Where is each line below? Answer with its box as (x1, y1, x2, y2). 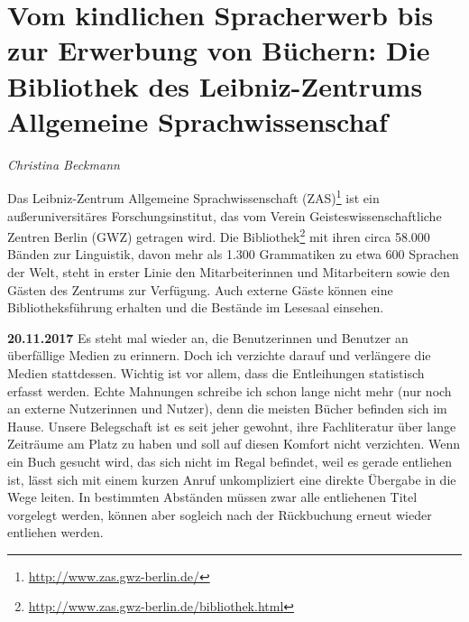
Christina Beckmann (7, 154, 120, 173)
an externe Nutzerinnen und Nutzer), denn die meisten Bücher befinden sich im (7, 399, 447, 418)
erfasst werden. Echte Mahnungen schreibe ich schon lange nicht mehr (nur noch (7, 381, 452, 400)
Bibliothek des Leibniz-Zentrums (7, 67, 423, 104)
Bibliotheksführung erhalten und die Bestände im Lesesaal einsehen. (7, 298, 384, 317)
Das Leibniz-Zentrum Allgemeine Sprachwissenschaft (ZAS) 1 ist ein (7, 186, 380, 207)
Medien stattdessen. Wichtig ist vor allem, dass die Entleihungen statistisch (7, 363, 425, 382)
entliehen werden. (7, 523, 104, 542)
